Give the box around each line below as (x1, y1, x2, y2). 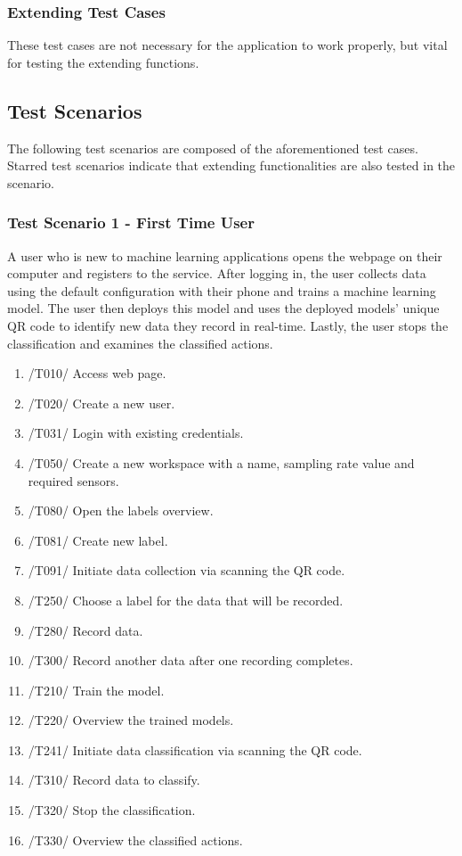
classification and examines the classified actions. (7, 333, 273, 352)
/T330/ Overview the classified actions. (28, 830, 243, 849)
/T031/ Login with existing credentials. (28, 424, 244, 442)
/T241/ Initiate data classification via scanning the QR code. (28, 740, 362, 759)
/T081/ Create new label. (28, 531, 168, 549)
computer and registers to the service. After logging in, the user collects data (7, 264, 426, 283)
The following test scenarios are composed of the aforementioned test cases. (7, 138, 418, 157)
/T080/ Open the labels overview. (28, 501, 214, 520)
